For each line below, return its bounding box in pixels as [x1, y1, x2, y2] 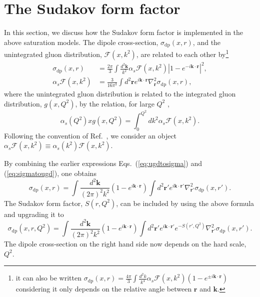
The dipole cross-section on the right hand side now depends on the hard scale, [4, 238, 246, 249]
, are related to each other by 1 [136, 47, 229, 59]
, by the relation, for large [75, 98, 154, 108]
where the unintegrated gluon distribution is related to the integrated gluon [4, 88, 236, 99]
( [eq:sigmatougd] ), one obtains [4, 168, 96, 178]
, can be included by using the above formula [116, 197, 254, 208]
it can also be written [15, 272, 81, 283]
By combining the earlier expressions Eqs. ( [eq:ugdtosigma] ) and [4, 158, 202, 168]
